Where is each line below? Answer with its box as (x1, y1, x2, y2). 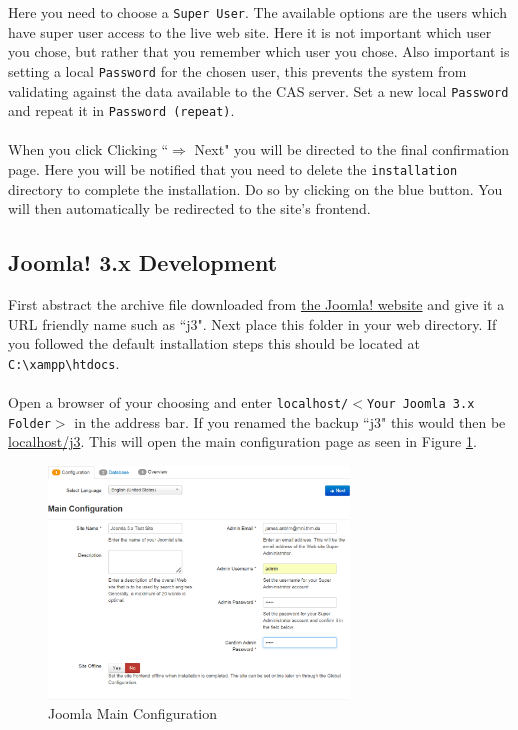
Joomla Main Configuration (48, 703, 218, 724)
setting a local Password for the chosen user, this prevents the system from (8, 60, 467, 81)
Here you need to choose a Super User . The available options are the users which (8, 2, 507, 22)
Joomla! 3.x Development (8, 247, 278, 278)
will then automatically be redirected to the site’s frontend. (8, 198, 371, 219)
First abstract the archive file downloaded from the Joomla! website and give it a (8, 294, 505, 315)
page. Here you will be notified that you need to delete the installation (8, 159, 458, 179)
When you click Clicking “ (8, 139, 169, 160)
